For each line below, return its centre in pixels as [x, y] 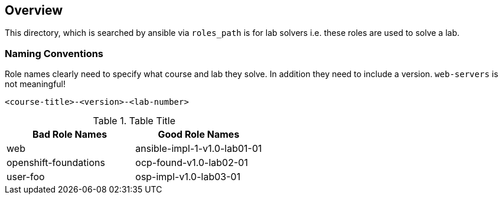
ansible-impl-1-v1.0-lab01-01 [199, 149]
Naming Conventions [54, 53]
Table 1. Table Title [134, 121]
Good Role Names [199, 135]
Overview [34, 10]
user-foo [26, 177]
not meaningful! [35, 84]
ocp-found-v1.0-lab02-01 [192, 163]
